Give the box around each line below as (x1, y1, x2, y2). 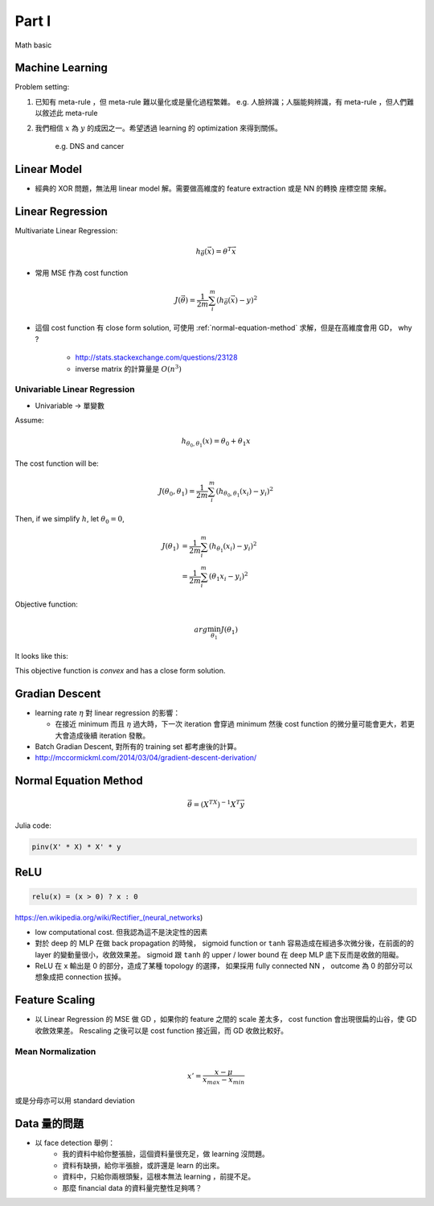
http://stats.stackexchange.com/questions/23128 (75, 352, 238, 362)
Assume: (14, 415, 44, 426)
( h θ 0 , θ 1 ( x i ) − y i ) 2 (215, 485, 273, 499)
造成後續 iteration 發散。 (68, 731, 150, 740)
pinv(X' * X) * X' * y (31, 842, 121, 851)
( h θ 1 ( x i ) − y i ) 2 (209, 540, 257, 554)
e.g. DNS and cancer (55, 142, 125, 151)
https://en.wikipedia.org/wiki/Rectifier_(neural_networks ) (14, 912, 203, 922)
